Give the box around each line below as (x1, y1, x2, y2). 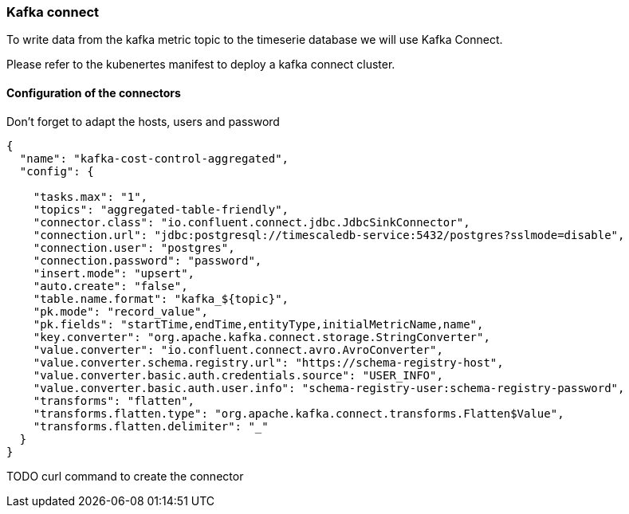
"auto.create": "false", (33, 279, 188, 292)
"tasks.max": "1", (33, 190, 148, 203)
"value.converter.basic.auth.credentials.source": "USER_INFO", (33, 368, 443, 382)
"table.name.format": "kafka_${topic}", (33, 292, 289, 305)
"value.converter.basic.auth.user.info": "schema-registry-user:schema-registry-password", (33, 381, 625, 394)
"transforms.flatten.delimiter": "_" (33, 419, 269, 433)
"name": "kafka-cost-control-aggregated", (19, 151, 289, 165)
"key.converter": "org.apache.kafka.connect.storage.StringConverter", (33, 330, 490, 343)
